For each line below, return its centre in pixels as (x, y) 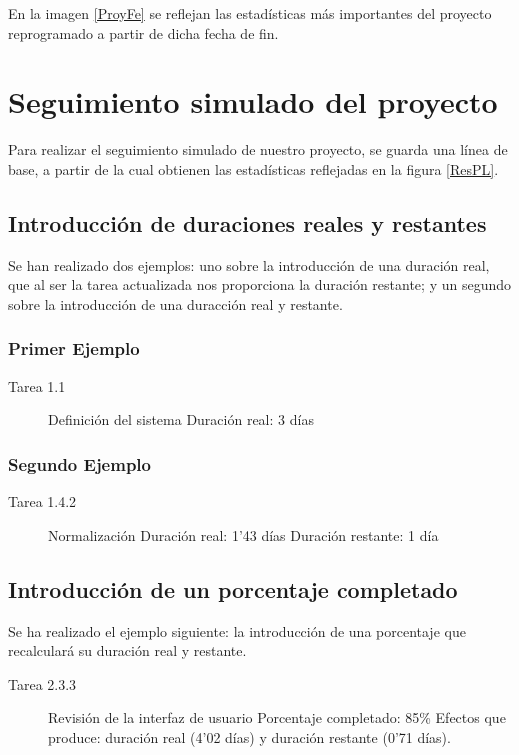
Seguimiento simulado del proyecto (253, 101)
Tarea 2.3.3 (42, 683)
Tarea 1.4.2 (42, 501)
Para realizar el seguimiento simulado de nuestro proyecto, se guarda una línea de (258, 149)
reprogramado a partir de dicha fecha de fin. (143, 32)
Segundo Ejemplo (79, 463)
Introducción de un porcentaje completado (233, 588)
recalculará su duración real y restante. (127, 650)
